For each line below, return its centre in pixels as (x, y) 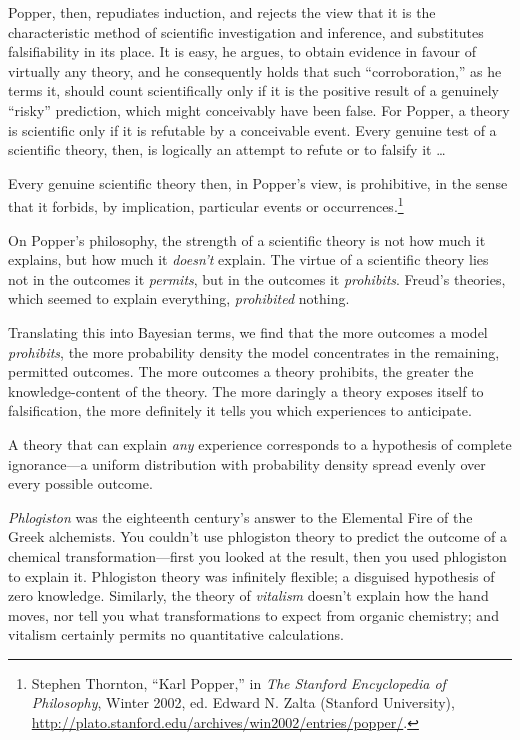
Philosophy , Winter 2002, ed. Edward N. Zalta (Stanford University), (243, 702)
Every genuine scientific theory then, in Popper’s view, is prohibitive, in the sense (258, 182)
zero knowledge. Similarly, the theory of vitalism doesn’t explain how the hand (248, 595)
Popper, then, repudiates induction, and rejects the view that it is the (222, 12)
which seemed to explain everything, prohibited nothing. (179, 298)
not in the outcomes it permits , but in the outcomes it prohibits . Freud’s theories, (257, 278)
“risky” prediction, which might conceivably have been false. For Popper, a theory (259, 109)
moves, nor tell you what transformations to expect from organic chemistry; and (253, 614)
